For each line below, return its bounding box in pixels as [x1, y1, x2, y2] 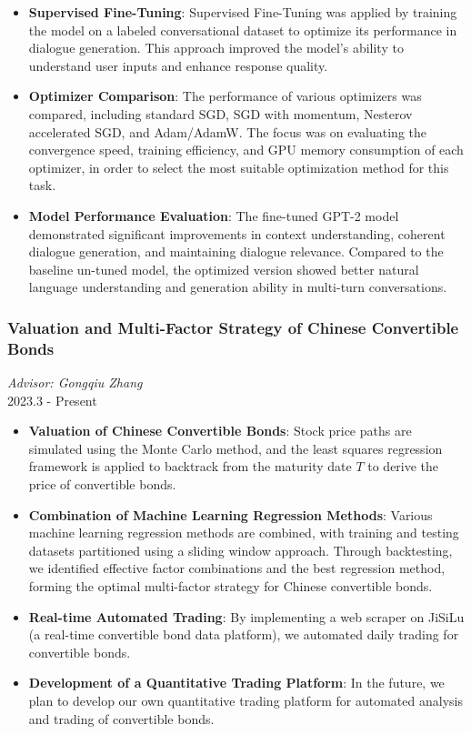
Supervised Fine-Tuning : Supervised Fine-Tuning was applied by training [28, 3, 457, 21]
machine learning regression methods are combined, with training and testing [28, 523, 459, 542]
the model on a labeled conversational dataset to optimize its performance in [28, 20, 457, 39]
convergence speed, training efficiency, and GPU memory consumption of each [28, 140, 464, 159]
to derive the [367, 457, 439, 476]
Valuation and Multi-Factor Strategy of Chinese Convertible [7, 316, 459, 338]
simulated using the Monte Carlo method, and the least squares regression [28, 438, 443, 457]
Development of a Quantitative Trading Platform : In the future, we [28, 673, 445, 692]
